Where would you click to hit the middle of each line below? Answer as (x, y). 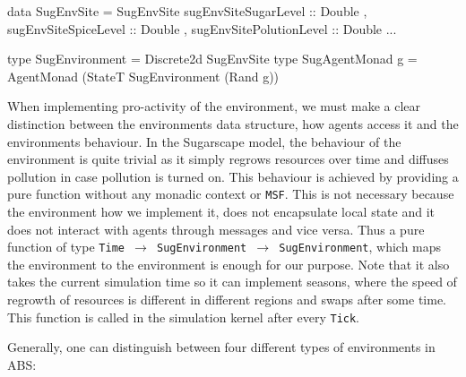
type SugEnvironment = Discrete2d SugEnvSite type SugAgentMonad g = (212, 59)
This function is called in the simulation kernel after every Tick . (184, 317)
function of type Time (66, 247)
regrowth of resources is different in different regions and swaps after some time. (227, 300)
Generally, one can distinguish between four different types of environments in (221, 347)
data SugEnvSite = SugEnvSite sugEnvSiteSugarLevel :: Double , (187, 11)
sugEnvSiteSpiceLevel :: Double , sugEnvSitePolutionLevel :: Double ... (202, 28)
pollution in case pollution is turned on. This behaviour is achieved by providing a (233, 176)
